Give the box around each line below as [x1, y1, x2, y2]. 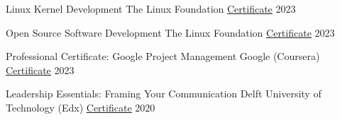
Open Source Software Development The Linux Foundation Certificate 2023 [6, 25, 335, 40]
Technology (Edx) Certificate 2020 [6, 100, 155, 114]
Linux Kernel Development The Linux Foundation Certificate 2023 [6, 1, 296, 16]
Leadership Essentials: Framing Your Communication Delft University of [6, 86, 322, 101]
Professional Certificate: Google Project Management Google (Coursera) [6, 49, 320, 64]
